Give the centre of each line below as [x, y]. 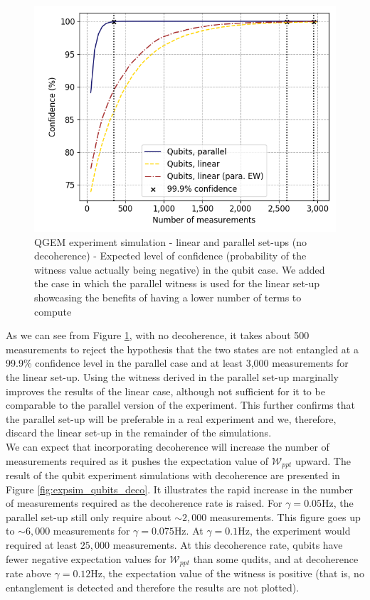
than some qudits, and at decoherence [276, 558]
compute [53, 311]
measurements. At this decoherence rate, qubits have [228, 544]
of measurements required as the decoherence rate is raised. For [144, 503]
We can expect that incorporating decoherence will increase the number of [168, 446]
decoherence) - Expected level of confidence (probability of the [170, 256]
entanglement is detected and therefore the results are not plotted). [153, 587]
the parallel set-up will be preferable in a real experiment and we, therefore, [171, 418]
